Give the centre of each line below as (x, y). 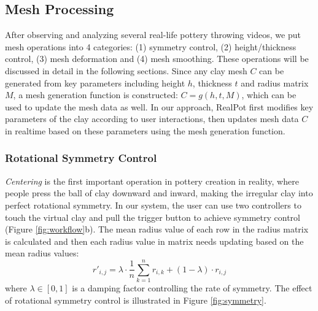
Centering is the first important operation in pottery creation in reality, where (152, 181)
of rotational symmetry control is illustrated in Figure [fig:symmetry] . (136, 300)
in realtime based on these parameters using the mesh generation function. (145, 130)
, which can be (269, 95)
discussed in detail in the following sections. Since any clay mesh (126, 70)
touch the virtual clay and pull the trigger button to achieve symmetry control (153, 217)
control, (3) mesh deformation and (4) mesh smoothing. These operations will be (157, 59)
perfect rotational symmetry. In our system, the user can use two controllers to (153, 205)
